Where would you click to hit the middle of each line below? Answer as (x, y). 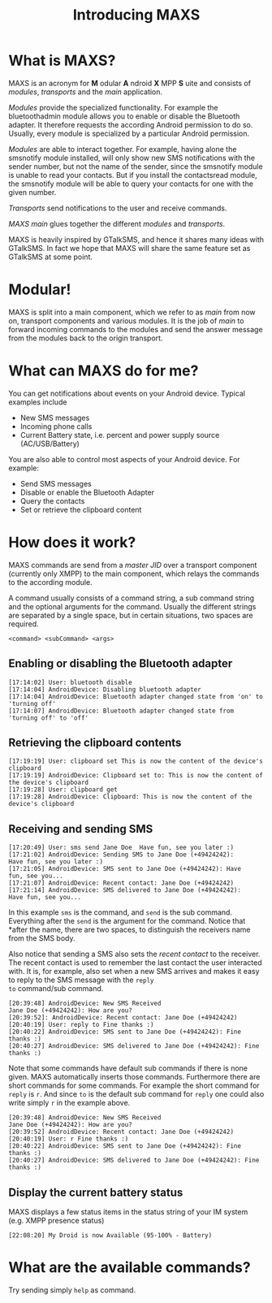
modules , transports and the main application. (86, 92)
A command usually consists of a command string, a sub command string (131, 598)
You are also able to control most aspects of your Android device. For (125, 459)
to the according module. (50, 582)
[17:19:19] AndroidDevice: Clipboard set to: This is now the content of (136, 776)
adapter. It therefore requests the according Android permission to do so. (131, 124)
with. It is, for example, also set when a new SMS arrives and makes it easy (134, 972)
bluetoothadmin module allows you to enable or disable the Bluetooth (124, 116)
